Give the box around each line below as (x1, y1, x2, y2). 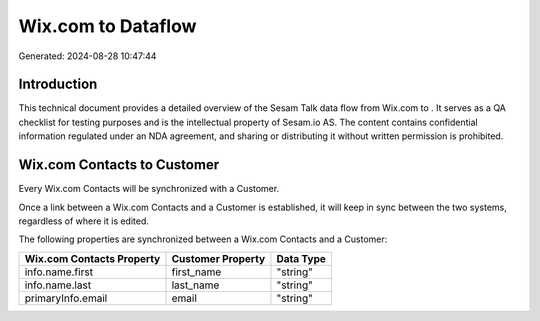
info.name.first (24, 265, 94, 279)
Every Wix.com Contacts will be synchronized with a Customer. (18, 183, 280, 195)
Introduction (18, 76, 98, 93)
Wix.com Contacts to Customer (18, 156, 220, 174)
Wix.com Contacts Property (24, 251, 161, 265)
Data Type (276, 251, 327, 265)
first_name (171, 265, 222, 279)
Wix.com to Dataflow (18, 15, 197, 37)
